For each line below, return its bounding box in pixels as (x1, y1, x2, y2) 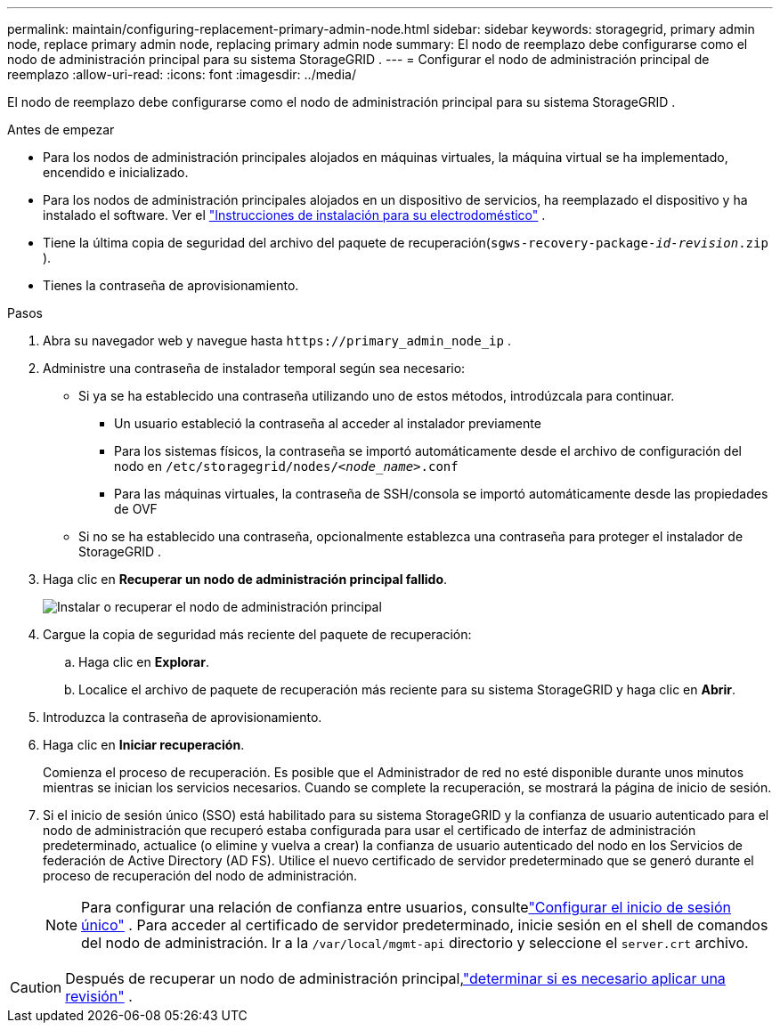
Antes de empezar (7, 122, 115, 137)
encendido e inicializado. (43, 165, 189, 180)
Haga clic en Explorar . (78, 654, 209, 669)
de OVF (114, 501, 158, 516)
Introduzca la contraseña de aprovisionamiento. (43, 710, 322, 725)
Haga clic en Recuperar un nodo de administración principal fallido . (43, 572, 448, 587)
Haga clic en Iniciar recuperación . (43, 737, 245, 752)
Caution (10, 978, 62, 996)
